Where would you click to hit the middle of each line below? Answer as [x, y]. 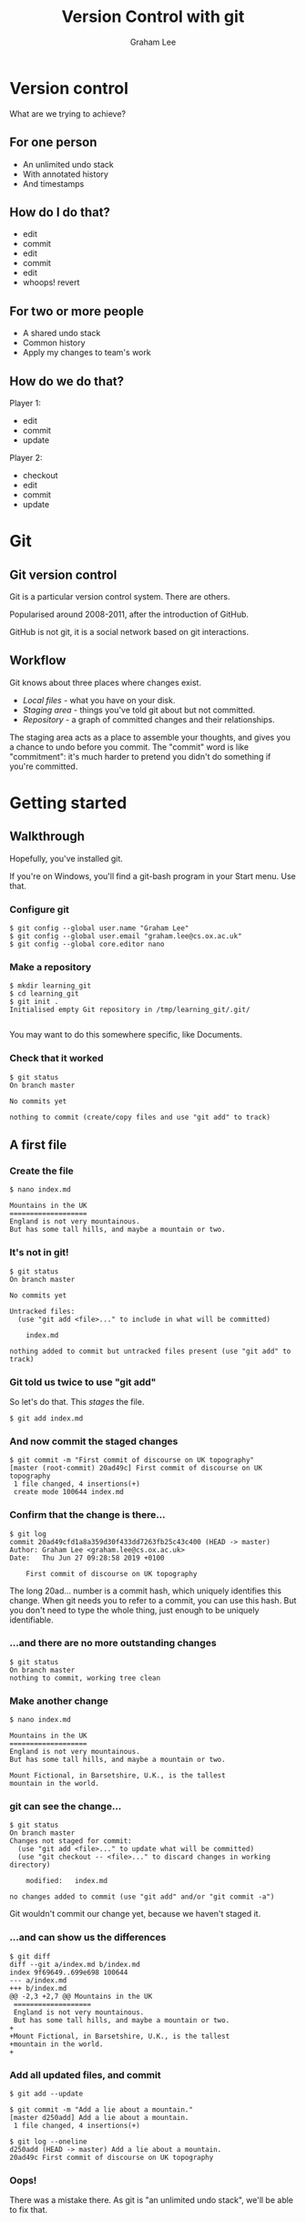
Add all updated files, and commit [85, 2074]
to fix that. [29, 2210]
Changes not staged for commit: [71, 1841]
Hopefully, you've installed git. [66, 858]
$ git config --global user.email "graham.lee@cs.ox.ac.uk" [126, 937]
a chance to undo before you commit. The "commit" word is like [129, 747]
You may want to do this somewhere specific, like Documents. [126, 1035]
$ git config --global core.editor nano [87, 945]
